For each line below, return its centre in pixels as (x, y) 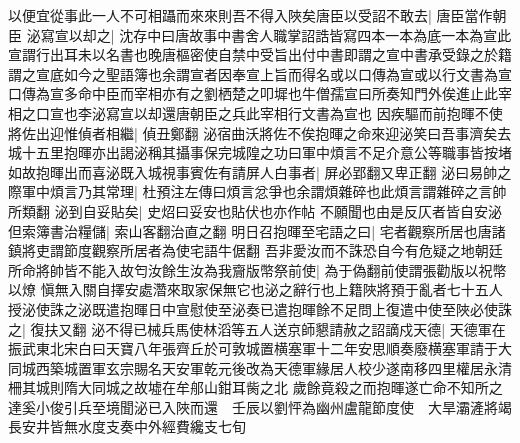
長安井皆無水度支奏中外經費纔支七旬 (127, 426)
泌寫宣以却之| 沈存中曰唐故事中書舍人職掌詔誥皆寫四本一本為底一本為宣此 (269, 34)
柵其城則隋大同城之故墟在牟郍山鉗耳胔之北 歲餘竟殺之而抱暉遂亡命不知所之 (255, 387)
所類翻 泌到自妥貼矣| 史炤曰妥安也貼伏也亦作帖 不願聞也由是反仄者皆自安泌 (255, 210)
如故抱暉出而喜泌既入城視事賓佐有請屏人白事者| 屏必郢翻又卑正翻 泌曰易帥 (253, 171)
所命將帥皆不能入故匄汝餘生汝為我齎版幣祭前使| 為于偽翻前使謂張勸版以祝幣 (257, 269)
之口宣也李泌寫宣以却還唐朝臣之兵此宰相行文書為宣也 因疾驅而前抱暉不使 (262, 112)
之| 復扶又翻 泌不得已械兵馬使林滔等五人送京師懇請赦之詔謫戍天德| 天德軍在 (257, 328)
